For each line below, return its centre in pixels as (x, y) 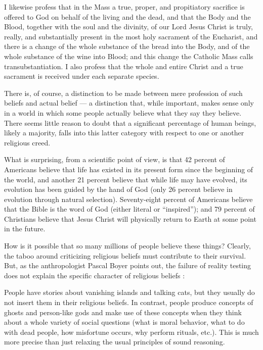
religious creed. (27, 142)
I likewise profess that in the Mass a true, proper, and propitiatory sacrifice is (124, 7)
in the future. (25, 229)
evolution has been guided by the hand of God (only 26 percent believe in (118, 189)
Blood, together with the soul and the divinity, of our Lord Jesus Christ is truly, (128, 27)
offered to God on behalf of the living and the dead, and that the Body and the (127, 16)
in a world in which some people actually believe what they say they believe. (123, 112)
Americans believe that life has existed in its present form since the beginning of (129, 169)
